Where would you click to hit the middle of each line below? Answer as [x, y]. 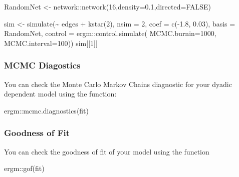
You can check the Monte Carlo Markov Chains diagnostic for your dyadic [118, 84]
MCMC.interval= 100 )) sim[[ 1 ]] [51, 43]
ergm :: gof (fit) [24, 168]
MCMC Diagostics [42, 65]
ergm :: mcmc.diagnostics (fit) [46, 110]
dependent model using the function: [60, 94]
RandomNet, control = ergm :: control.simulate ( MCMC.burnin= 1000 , [110, 33]
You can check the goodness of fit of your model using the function [107, 151]
